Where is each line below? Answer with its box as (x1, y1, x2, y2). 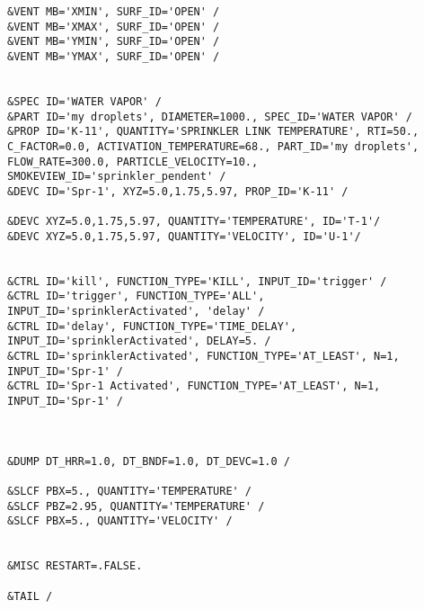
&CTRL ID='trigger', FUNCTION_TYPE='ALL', (7, 290, 265, 303)
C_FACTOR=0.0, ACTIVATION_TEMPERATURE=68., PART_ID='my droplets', (7, 139, 420, 153)
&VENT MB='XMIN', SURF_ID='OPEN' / (7, 5, 220, 18)
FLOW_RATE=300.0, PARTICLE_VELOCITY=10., (7, 155, 259, 168)
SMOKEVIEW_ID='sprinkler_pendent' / (7, 170, 226, 184)
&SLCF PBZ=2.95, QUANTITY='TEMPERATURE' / (7, 499, 265, 513)
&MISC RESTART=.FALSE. (7, 560, 143, 573)
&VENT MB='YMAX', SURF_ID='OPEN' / (7, 49, 220, 63)
